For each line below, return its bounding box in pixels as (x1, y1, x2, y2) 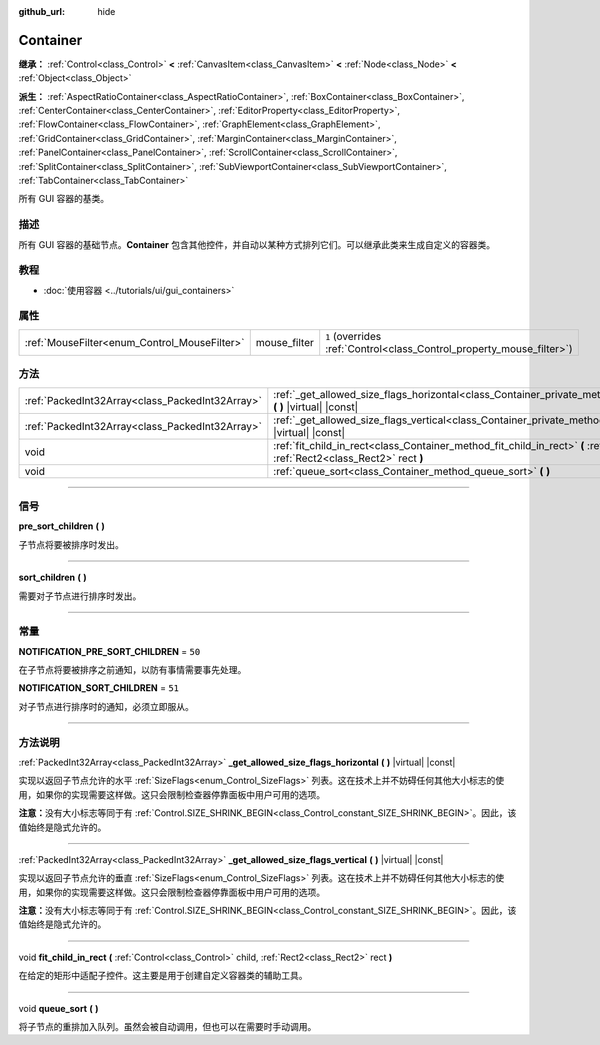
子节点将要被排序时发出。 (18, 538, 124, 550)
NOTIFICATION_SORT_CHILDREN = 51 (18, 682, 180, 694)
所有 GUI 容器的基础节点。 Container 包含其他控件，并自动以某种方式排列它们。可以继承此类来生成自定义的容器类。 (18, 238, 495, 250)
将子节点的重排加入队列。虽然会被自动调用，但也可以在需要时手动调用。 (18, 1021, 317, 1033)
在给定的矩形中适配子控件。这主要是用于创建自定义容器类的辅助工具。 (18, 970, 308, 982)
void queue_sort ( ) (18, 1002, 99, 1014)
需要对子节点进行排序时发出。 (18, 590, 142, 602)
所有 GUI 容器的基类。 (18, 193, 110, 205)
